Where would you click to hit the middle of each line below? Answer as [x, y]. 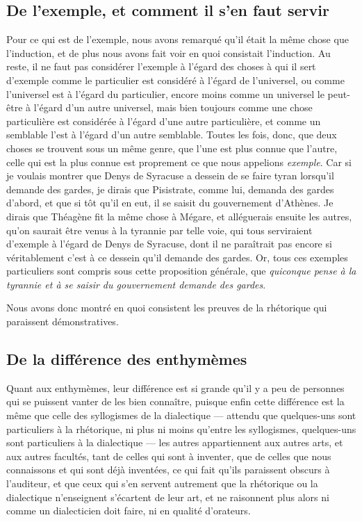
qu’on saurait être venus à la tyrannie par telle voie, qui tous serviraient [159, 230]
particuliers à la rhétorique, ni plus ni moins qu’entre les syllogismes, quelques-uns [181, 429]
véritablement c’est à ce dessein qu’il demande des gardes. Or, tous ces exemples [177, 257]
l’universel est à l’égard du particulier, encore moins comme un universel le [165, 93]
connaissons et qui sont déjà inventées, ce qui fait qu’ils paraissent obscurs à [168, 470]
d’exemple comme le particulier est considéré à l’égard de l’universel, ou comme [175, 80]
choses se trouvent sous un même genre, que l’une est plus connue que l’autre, [172, 148]
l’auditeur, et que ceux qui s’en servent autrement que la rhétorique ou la [162, 483]
